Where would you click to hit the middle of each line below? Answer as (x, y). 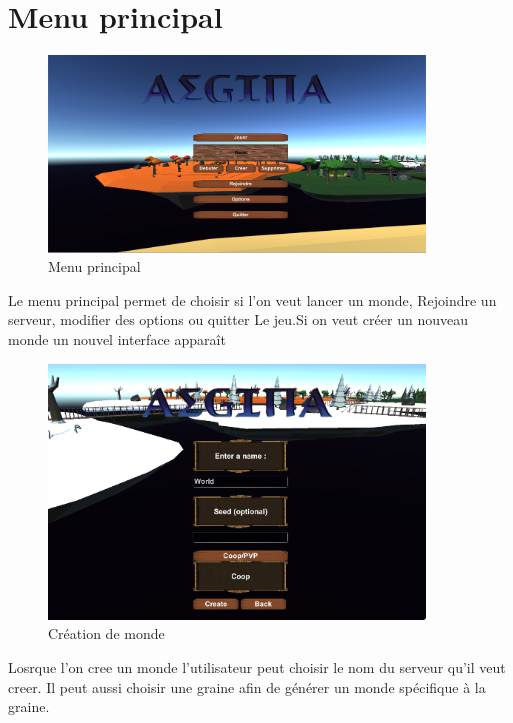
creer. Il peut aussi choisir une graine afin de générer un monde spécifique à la (247, 686)
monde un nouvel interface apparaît (117, 338)
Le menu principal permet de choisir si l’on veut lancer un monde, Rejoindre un (252, 299)
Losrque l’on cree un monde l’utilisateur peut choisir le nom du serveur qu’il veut (257, 667)
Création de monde (106, 633)
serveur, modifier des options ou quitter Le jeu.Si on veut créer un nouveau (238, 319)
